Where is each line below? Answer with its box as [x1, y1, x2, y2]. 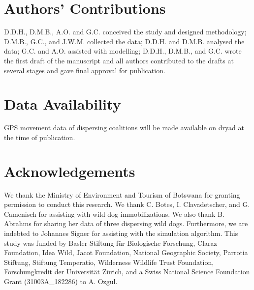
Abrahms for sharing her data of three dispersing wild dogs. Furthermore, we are [4, 218, 248, 229]
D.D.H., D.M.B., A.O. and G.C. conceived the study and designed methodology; [4, 27, 247, 37]
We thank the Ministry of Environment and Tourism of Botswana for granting [4, 189, 240, 200]
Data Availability [4, 94, 121, 114]
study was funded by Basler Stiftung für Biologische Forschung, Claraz [4, 237, 217, 248]
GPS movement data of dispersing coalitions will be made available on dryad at [4, 122, 244, 133]
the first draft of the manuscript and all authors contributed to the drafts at [4, 55, 234, 65]
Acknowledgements [4, 161, 135, 181]
